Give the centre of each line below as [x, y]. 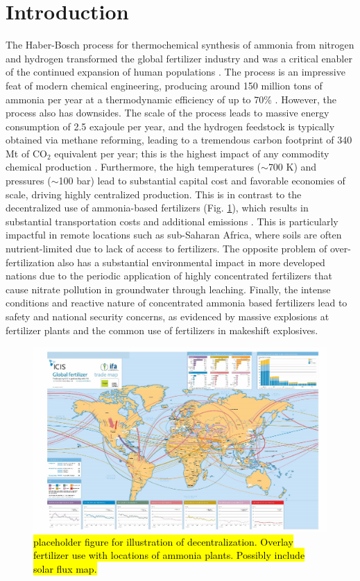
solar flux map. [65, 569]
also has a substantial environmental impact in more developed [191, 262]
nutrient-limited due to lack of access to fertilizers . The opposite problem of [166, 249]
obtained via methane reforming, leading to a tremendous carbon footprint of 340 [179, 140]
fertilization [30, 262]
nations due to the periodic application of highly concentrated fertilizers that [169, 276]
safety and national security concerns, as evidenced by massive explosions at [168, 316]
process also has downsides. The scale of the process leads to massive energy [168, 113]
